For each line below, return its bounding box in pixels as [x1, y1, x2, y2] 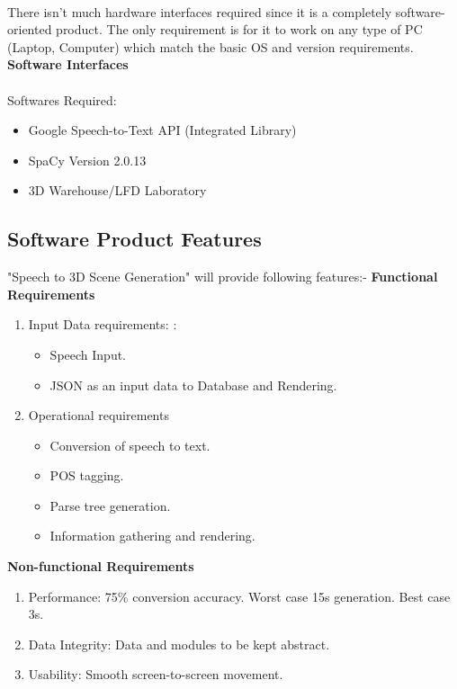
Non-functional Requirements [7, 557, 194, 576]
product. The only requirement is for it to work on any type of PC [56, 20, 423, 39]
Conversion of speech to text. [49, 435, 211, 454]
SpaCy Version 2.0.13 [28, 150, 147, 169]
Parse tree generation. [49, 496, 171, 515]
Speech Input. [49, 344, 126, 363]
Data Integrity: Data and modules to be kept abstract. [28, 634, 330, 653]
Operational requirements [28, 406, 169, 425]
